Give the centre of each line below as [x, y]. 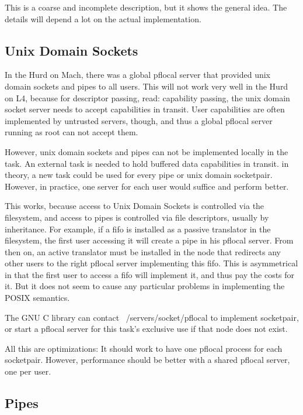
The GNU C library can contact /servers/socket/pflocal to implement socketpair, [152, 317]
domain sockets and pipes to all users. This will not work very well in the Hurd [147, 86]
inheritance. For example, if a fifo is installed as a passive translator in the [138, 229]
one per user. [28, 371]
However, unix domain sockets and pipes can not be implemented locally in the [147, 151]
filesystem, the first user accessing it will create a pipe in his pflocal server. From [149, 240]
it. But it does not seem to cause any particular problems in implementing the [145, 286]
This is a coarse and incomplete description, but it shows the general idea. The [146, 7]
